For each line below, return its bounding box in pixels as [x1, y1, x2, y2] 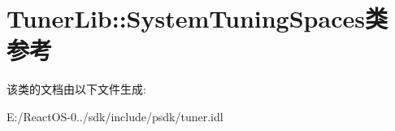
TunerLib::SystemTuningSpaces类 [7, 2, 388, 35]
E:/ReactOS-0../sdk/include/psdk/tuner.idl [7, 107, 224, 124]
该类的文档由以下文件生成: [7, 81, 146, 98]
